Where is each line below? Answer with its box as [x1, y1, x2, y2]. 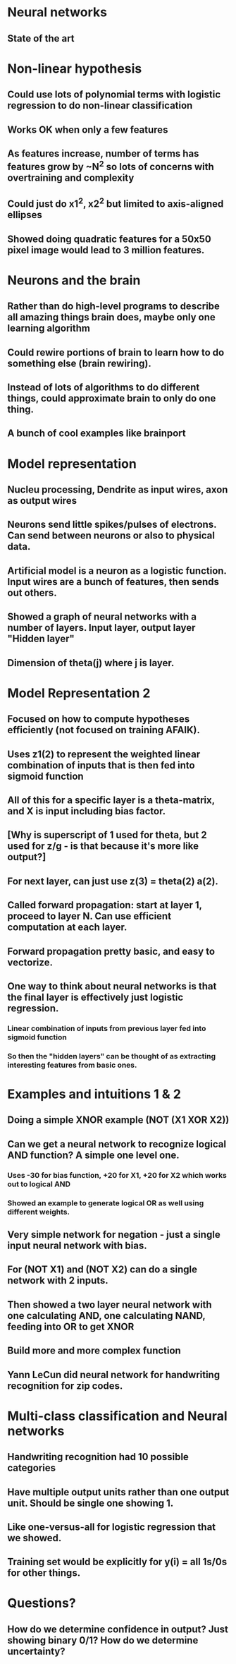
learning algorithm [7, 322, 90, 334]
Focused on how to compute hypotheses [7, 713, 190, 725]
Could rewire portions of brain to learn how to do [7, 346, 225, 358]
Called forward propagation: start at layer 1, [7, 899, 202, 911]
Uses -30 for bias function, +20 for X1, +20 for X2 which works [7, 1170, 228, 1180]
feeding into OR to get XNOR [7, 1320, 135, 1332]
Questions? [7, 1596, 76, 1611]
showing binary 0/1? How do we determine [7, 1634, 199, 1646]
